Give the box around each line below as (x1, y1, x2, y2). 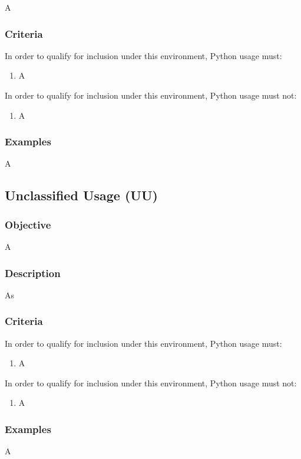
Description (5, 265, 61, 280)
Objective (5, 217, 51, 232)
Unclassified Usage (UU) (5, 186, 158, 204)
